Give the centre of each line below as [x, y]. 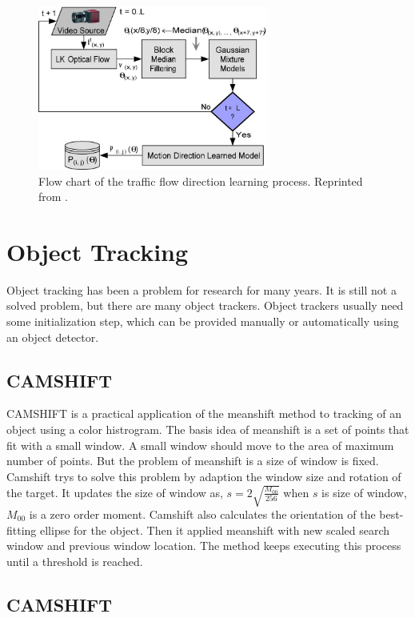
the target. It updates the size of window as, [115, 492]
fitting [22, 530]
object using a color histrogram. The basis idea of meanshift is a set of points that [208, 429]
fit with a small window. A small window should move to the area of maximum [200, 445]
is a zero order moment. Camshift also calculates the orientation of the [202, 514]
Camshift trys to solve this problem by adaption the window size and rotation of [204, 476]
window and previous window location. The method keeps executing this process [204, 546]
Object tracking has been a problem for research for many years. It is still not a [202, 289]
